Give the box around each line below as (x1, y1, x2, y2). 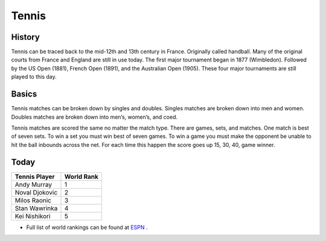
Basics (11, 89, 37, 99)
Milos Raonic (14, 196, 51, 204)
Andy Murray (14, 180, 53, 189)
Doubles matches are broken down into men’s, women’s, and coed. (11, 113, 178, 120)
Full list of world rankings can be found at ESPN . (26, 224, 148, 231)
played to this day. (11, 73, 57, 81)
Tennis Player (14, 172, 55, 181)
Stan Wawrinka (14, 204, 58, 212)
